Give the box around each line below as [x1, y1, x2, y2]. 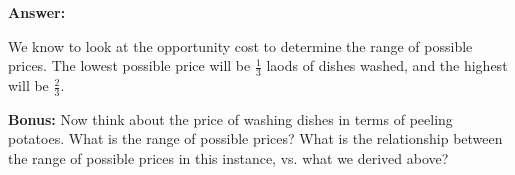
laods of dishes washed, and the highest [266, 55, 508, 76]
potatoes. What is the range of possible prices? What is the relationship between [8, 128, 503, 149]
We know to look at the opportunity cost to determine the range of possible [8, 35, 473, 56]
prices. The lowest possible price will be [8, 55, 251, 76]
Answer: [8, 2, 66, 22]
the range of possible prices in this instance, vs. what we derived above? [8, 148, 449, 169]
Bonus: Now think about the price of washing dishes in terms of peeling [8, 108, 453, 129]
